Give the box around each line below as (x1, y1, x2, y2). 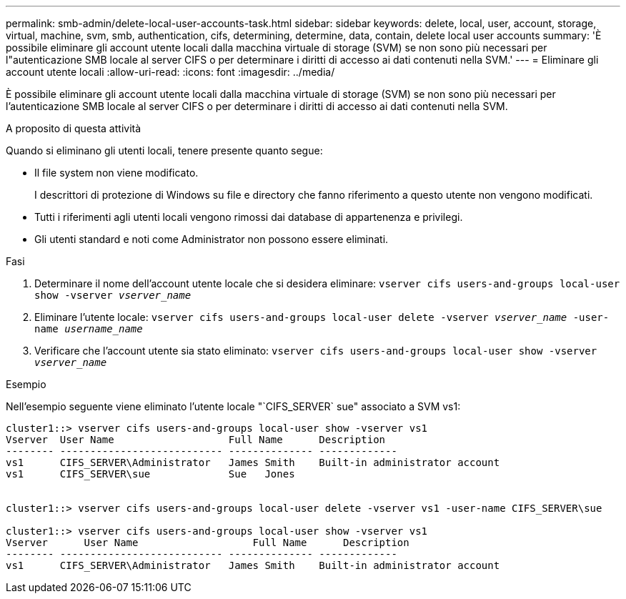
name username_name (34, 323, 143, 335)
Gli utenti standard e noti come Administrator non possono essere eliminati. (34, 233, 389, 245)
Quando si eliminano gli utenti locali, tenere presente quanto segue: (6, 144, 323, 157)
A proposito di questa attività (6, 122, 141, 134)
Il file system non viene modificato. (34, 167, 199, 179)
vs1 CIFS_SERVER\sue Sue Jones (6, 468, 295, 480)
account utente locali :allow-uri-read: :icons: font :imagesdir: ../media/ (6, 66, 335, 78)
